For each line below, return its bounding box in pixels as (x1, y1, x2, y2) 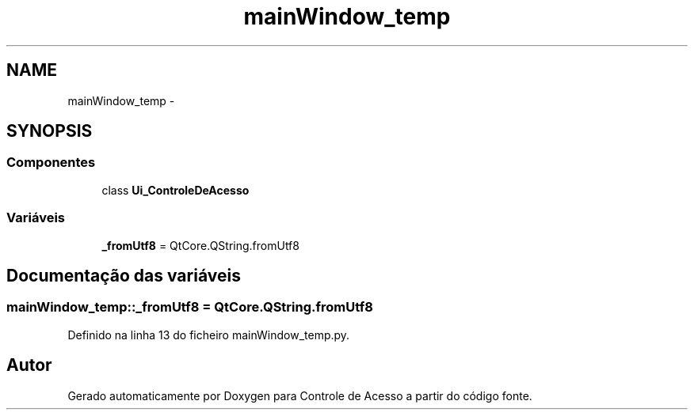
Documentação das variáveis (6, 265, 241, 286)
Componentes (6, 154, 96, 171)
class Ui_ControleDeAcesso (101, 183, 250, 197)
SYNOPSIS (6, 121, 93, 142)
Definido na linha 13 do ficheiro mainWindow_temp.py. (67, 327, 350, 342)
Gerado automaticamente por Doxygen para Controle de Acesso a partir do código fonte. (67, 388, 532, 403)
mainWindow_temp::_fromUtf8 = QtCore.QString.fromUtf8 (6, 299, 373, 316)
